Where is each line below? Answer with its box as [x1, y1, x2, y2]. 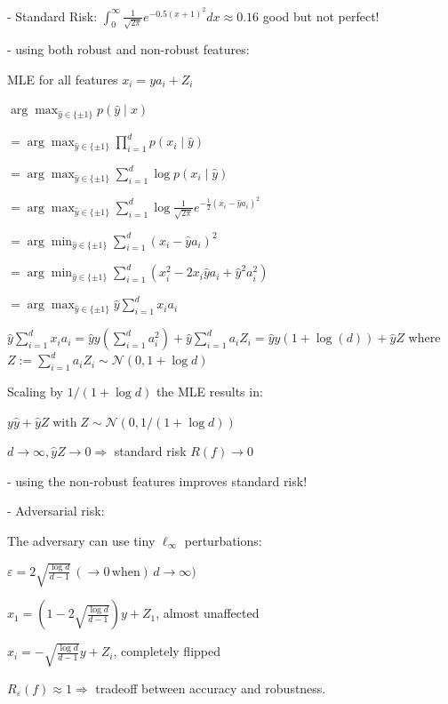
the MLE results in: [156, 381, 263, 400]
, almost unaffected [156, 604, 260, 622]
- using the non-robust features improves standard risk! [7, 471, 308, 490]
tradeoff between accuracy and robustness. [95, 678, 326, 697]
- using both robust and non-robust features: [7, 40, 250, 59]
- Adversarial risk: [7, 501, 105, 520]
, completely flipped [113, 642, 221, 660]
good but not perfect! [262, 6, 380, 25]
